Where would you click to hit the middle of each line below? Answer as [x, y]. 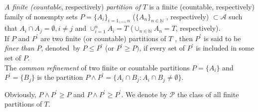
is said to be [222, 38]
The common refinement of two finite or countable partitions [97, 67]
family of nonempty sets [41, 16]
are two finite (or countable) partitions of [103, 38]
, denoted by [61, 48]
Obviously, [20, 94]
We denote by [146, 94]
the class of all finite [208, 94]
